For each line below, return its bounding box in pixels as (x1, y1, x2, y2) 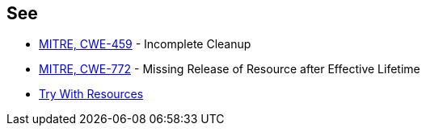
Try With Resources (39, 87, 144, 101)
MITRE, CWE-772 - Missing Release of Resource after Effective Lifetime (39, 62, 420, 76)
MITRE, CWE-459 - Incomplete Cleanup (39, 37, 251, 52)
